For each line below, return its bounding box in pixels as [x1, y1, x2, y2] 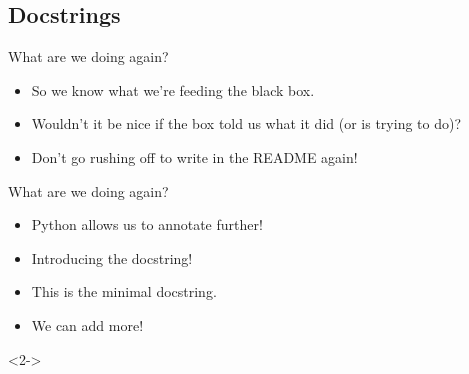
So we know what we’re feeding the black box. [31, 79, 315, 100]
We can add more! [31, 314, 144, 335]
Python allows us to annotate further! [31, 214, 263, 235]
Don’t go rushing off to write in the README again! [31, 146, 358, 167]
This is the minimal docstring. [31, 281, 217, 302]
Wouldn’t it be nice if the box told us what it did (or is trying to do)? [31, 113, 462, 134]
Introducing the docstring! [31, 247, 193, 268]
